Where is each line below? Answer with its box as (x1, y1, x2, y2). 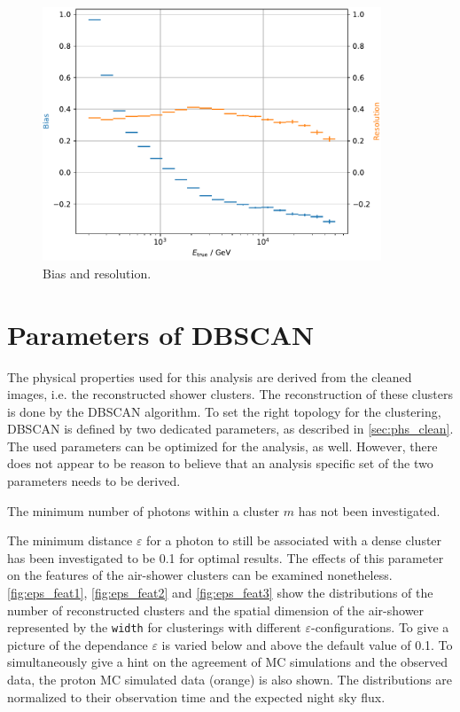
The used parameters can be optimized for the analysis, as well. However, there (7, 436, 438, 455)
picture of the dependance (7, 635, 148, 653)
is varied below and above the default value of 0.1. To (161, 635, 453, 653)
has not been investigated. (298, 501, 441, 520)
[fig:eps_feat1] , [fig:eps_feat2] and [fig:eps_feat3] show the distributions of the (7, 583, 433, 602)
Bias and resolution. (43, 263, 152, 282)
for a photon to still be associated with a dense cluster (146, 531, 442, 550)
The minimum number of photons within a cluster (7, 501, 280, 520)
